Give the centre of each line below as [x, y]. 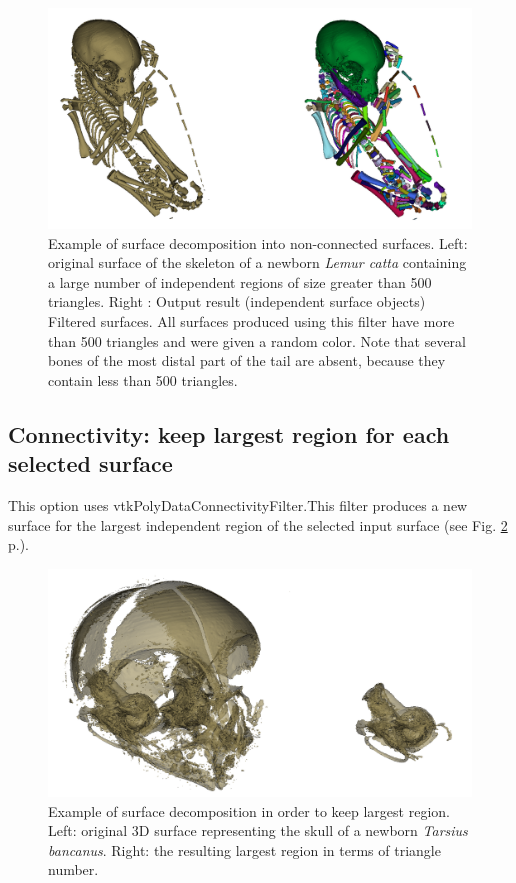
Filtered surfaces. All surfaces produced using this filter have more [251, 321]
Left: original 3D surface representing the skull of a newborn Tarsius [258, 830]
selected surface [90, 463]
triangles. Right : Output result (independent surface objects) [237, 301]
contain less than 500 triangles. [143, 379]
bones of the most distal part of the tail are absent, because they [247, 360]
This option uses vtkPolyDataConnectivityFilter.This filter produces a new [238, 505]
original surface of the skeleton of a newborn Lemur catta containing [257, 262]
